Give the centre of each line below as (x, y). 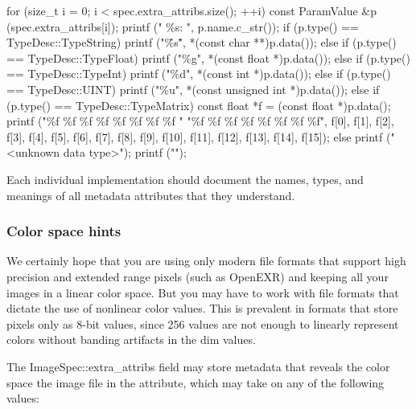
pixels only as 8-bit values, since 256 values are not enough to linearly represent (203, 323)
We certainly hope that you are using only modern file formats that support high (206, 261)
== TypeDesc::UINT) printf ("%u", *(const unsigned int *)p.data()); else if (193, 89)
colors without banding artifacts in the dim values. (131, 339)
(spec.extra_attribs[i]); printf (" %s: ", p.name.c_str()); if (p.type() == (183, 26)
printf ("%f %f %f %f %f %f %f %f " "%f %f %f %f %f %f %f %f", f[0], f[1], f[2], (200, 121)
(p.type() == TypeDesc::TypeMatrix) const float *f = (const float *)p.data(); (199, 105)
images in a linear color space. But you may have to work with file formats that (203, 292)
